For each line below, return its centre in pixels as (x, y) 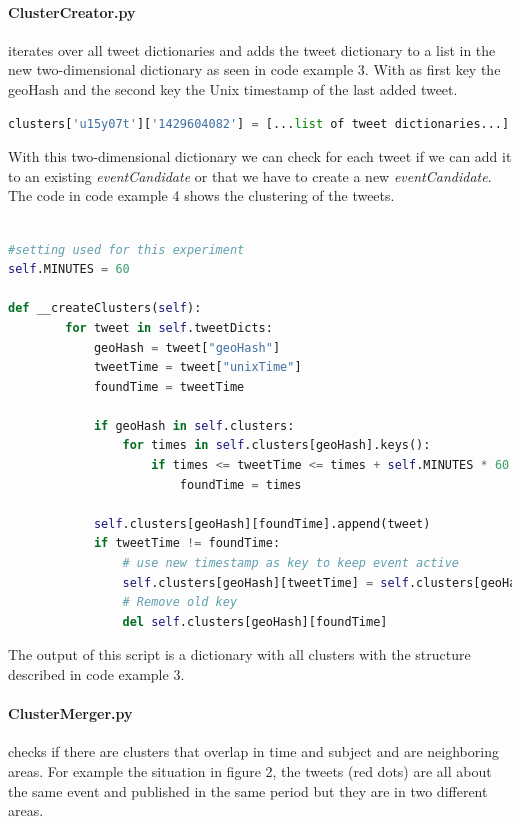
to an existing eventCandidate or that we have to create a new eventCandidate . (250, 175)
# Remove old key (180, 602)
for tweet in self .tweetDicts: (169, 327)
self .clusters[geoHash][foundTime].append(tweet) (262, 523)
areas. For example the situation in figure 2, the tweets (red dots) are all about (250, 771)
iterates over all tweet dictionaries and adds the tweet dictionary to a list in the (252, 49)
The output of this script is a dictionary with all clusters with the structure (239, 654)
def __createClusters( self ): (105, 308)
